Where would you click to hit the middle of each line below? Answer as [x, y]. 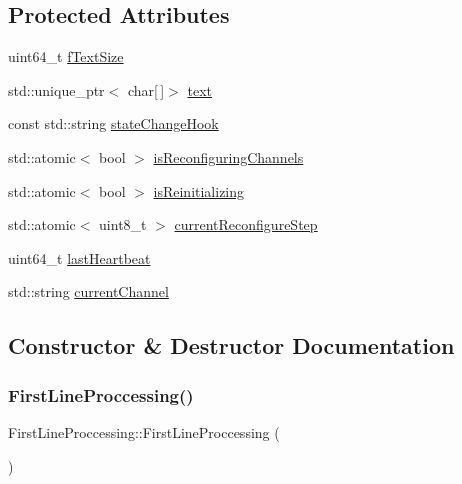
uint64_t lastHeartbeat [79, 257]
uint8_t [123, 224]
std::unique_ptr [56, 89]
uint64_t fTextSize [66, 56]
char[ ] [146, 89]
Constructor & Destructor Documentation [231, 345]
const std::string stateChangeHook [113, 123]
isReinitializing [199, 190]
